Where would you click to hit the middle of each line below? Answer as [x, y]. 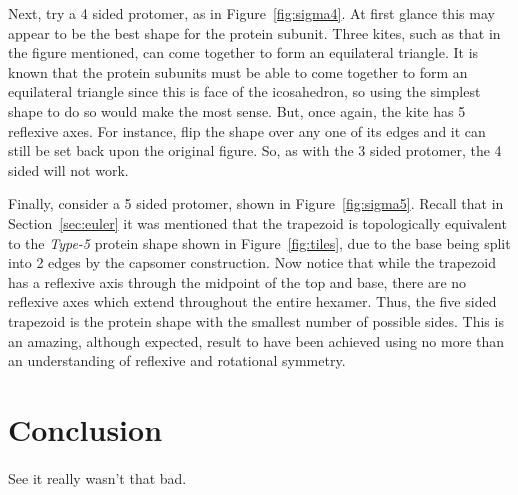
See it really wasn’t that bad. [97, 477]
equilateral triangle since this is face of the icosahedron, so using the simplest [244, 91]
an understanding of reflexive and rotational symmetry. [177, 360]
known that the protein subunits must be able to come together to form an [238, 71]
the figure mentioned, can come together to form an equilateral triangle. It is [243, 52]
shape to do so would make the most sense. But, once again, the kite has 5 [237, 110]
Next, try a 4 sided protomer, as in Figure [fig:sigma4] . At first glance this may [251, 13]
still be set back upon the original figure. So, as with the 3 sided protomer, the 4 [255, 150]
